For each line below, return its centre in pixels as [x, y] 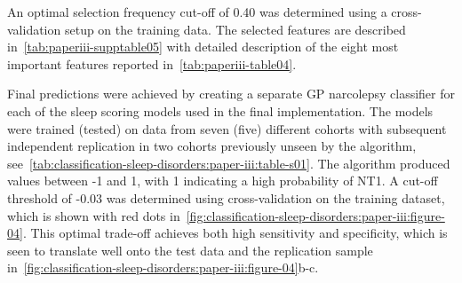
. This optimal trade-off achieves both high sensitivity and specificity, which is [235, 233]
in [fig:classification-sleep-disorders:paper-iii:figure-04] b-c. [163, 267]
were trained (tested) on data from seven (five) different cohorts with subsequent [227, 128]
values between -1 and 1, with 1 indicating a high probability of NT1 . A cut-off [223, 181]
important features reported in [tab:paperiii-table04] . [152, 63]
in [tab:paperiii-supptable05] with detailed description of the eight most [203, 47]
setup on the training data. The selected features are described [235, 29]
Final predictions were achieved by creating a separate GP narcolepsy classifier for [231, 94]
